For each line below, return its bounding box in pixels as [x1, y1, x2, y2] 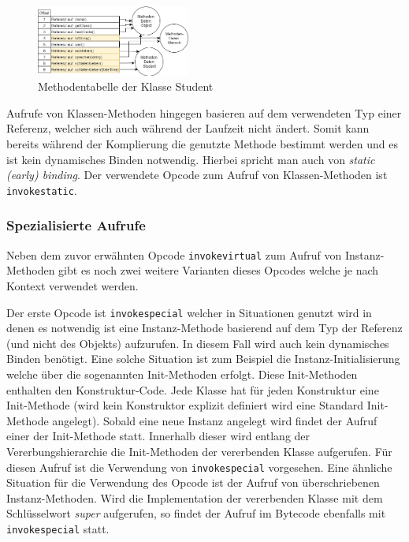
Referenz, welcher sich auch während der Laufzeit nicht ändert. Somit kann [6, 120, 370, 136]
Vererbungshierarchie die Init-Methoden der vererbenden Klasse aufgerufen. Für [6, 443, 392, 459]
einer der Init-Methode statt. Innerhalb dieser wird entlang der [6, 428, 310, 444]
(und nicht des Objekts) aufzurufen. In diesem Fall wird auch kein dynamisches [6, 335, 389, 351]
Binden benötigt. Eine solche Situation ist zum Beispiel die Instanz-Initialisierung [6, 350, 400, 367]
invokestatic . [6, 181, 77, 198]
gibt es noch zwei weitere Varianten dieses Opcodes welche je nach [58, 262, 379, 278]
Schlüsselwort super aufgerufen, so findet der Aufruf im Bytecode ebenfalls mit [6, 505, 386, 521]
